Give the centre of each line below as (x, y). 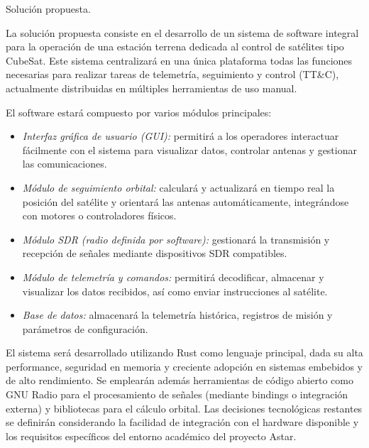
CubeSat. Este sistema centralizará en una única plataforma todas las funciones (179, 60)
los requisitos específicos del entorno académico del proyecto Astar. (151, 436)
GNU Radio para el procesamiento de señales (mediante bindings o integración (177, 394)
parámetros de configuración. (85, 328)
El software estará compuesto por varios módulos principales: (139, 112)
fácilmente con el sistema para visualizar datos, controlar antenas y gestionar (189, 149)
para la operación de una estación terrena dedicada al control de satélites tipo (175, 47)
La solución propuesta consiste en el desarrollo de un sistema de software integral (182, 32)
